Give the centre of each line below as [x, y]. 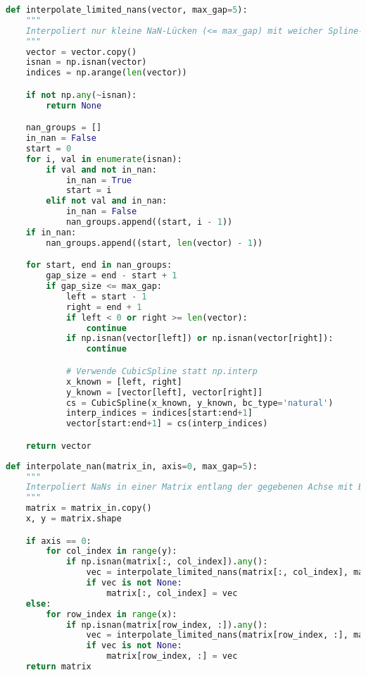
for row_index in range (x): [112, 614]
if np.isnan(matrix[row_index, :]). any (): [167, 625]
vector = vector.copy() [81, 52]
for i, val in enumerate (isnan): [104, 159]
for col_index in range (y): [112, 551]
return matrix [58, 667]
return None [74, 105]
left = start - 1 [106, 296]
